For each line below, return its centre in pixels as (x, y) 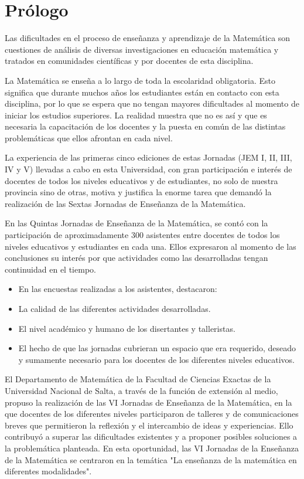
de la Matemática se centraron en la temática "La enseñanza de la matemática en (151, 459)
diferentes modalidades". (48, 471)
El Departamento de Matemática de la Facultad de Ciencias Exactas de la (138, 379)
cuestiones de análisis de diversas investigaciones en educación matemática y (142, 49)
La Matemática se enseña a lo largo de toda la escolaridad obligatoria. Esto (140, 80)
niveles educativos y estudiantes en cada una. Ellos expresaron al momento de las (151, 246)
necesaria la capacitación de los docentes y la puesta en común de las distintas (145, 126)
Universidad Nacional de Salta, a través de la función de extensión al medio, (141, 390)
